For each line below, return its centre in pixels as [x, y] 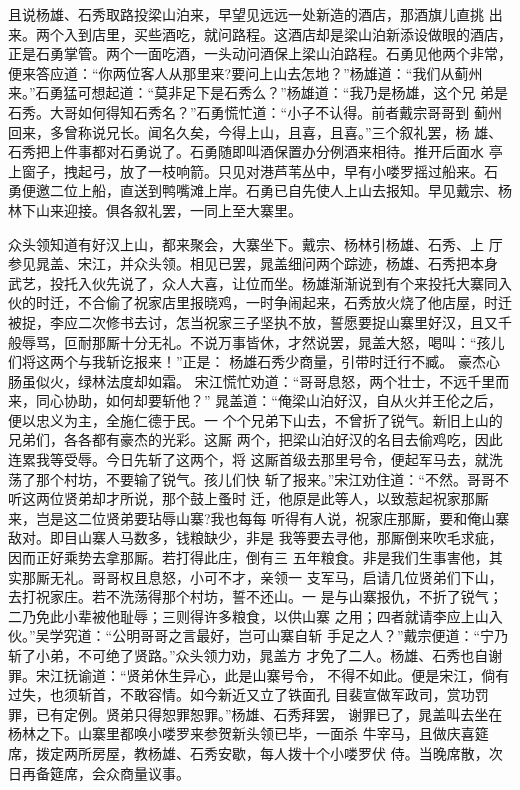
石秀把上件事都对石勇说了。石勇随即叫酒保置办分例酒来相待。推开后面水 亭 [255, 151]
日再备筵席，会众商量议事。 [99, 772]
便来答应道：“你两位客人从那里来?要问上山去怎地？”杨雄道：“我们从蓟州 [245, 72]
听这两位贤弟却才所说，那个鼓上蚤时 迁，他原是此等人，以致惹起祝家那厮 [248, 498]
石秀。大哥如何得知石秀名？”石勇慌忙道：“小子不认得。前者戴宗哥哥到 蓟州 [255, 111]
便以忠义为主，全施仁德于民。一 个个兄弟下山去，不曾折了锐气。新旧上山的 [255, 419]
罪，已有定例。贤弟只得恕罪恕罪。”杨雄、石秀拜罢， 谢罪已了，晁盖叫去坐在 [255, 713]
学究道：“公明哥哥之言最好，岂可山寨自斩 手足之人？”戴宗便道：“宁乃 [279, 635]
